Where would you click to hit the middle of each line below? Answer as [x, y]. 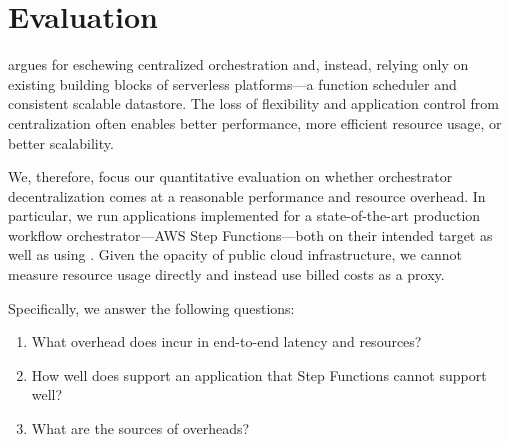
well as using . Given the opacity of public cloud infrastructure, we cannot [235, 254]
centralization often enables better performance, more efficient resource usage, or [255, 122]
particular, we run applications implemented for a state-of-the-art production [244, 215]
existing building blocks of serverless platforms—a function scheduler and [232, 83]
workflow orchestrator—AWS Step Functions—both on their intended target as [250, 234]
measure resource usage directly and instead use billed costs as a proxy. [226, 274]
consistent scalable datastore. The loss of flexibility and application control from [253, 103]
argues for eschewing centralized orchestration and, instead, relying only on [238, 64]
